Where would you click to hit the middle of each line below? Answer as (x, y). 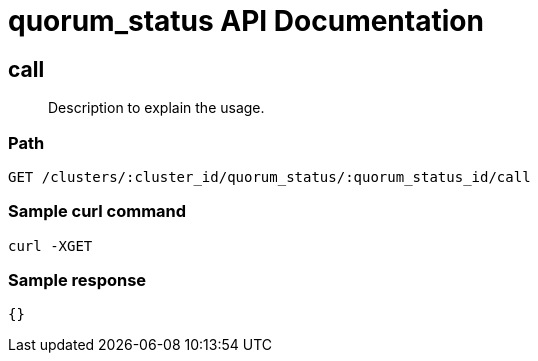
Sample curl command (97, 211)
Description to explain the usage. (156, 108)
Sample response (77, 280)
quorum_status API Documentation (246, 21)
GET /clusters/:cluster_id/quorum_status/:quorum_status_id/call (269, 176)
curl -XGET (50, 245)
